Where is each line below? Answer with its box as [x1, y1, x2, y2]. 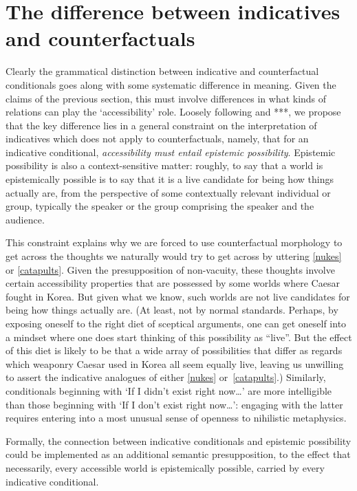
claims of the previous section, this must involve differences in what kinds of [6, 91, 327, 105]
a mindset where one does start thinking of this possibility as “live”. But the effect [6, 329, 352, 344]
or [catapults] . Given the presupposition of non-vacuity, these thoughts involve [6, 262, 335, 276]
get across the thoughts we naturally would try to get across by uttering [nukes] [6, 249, 342, 263]
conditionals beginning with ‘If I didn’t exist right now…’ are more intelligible [6, 383, 332, 397]
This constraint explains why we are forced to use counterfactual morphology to [6, 235, 343, 250]
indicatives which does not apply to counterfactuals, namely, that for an [6, 131, 309, 146]
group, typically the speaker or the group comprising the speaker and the [6, 199, 314, 213]
